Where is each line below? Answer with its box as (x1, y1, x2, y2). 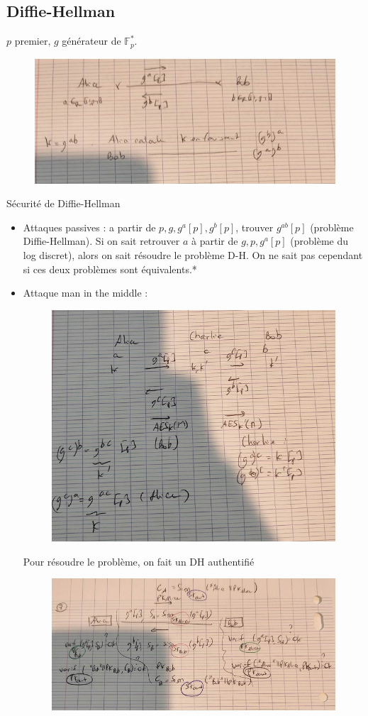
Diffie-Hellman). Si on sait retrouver (23, 233, 180, 248)
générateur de (62, 33, 121, 48)
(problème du (290, 233, 349, 248)
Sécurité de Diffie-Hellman (6, 196, 121, 211)
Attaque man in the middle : (23, 285, 148, 300)
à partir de (191, 233, 238, 248)
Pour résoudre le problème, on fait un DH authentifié (23, 553, 255, 568)
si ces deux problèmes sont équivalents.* (23, 261, 197, 276)
